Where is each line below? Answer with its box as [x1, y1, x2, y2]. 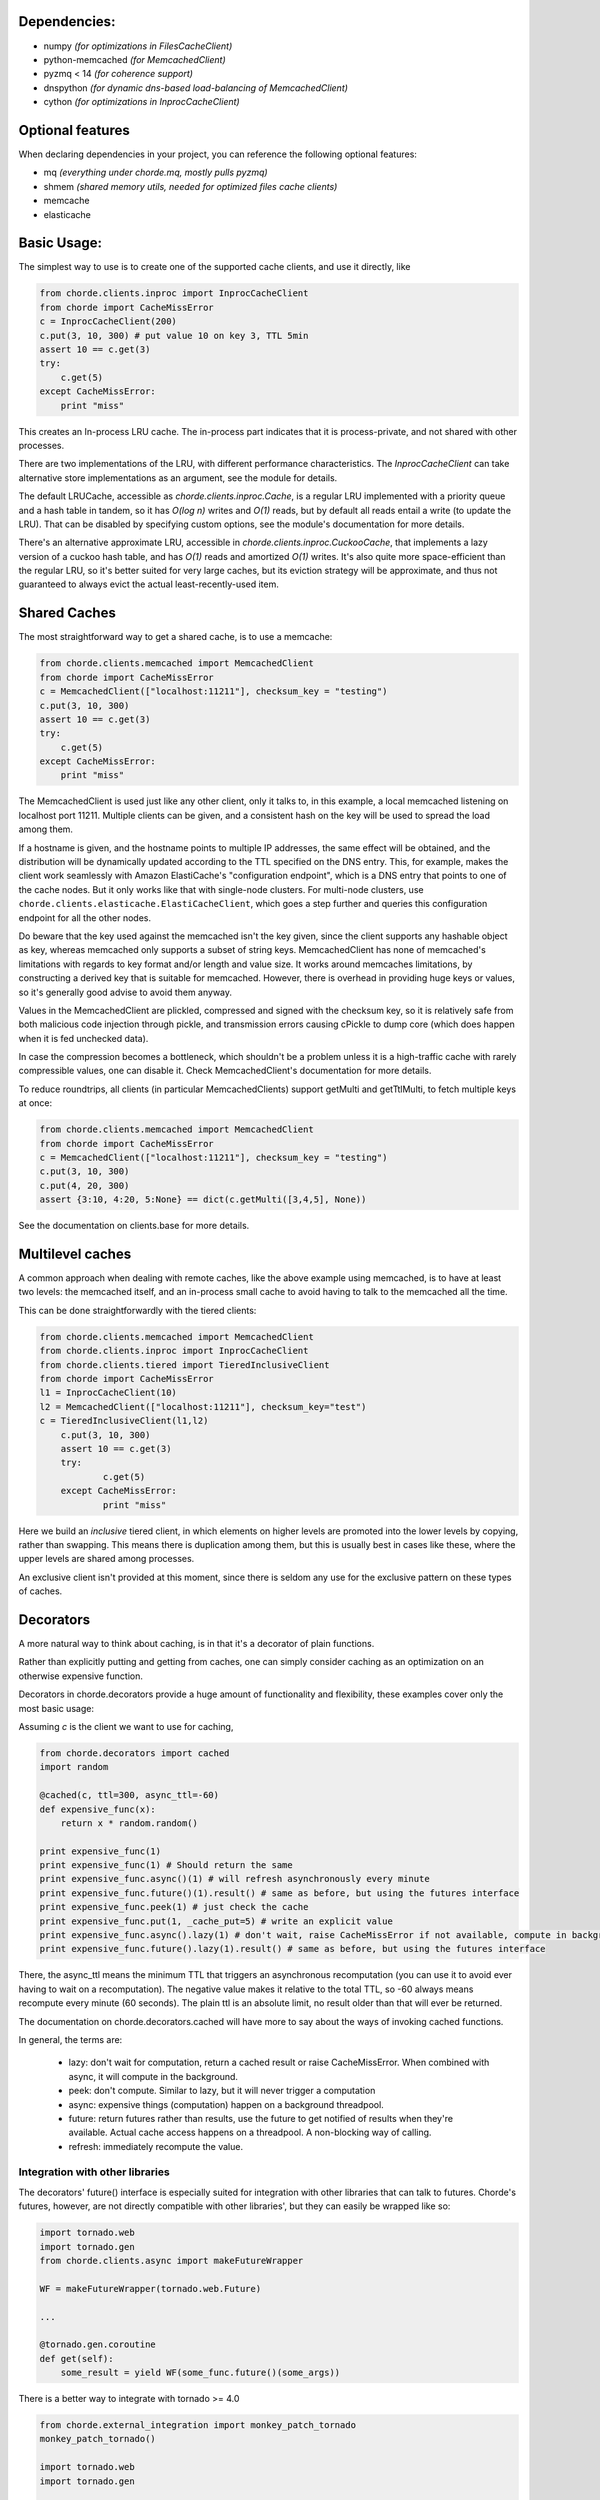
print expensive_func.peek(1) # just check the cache [39, 1901, 309, 1913]
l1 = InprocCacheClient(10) [39, 1387, 177, 1399]
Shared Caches [18, 605, 117, 622]
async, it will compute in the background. [68, 2070, 239, 2082]
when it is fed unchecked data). [18, 1032, 149, 1044]
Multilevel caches [18, 1246, 132, 1262]
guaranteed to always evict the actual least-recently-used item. [18, 578, 280, 590]
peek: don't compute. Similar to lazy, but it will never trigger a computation [68, 2085, 376, 2097]
